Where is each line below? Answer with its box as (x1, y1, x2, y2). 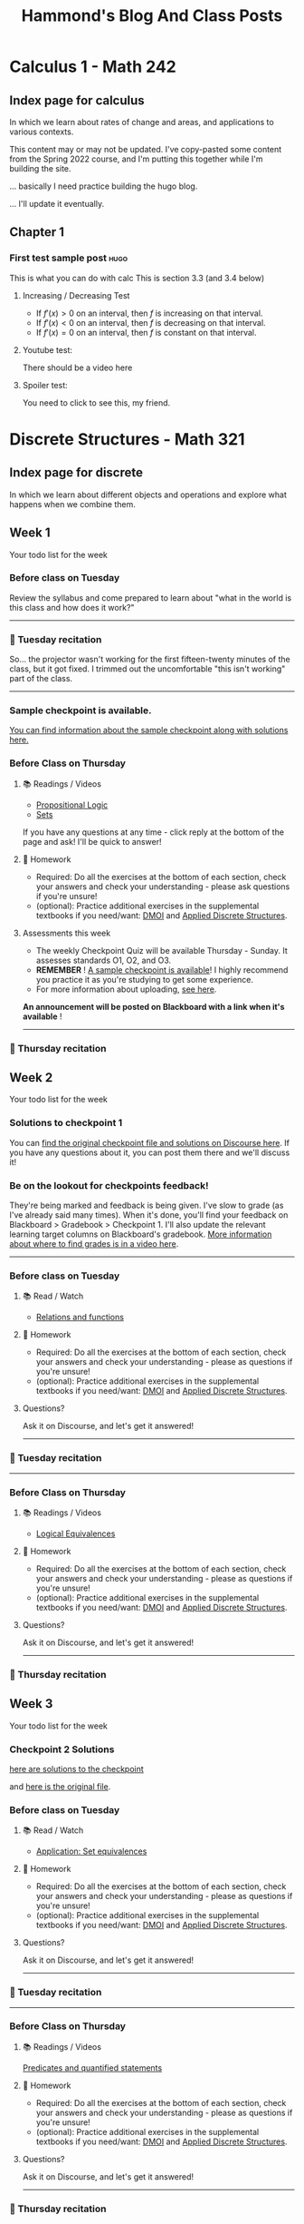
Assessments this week (22, 927, 111, 938)
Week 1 (9, 525, 51, 541)
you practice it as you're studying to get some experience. (35, 974, 254, 985)
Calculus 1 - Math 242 (9, 56, 176, 77)
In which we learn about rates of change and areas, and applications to (9, 117, 274, 127)
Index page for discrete (9, 465, 143, 481)
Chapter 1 (9, 224, 65, 240)
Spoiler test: (22, 379, 68, 390)
